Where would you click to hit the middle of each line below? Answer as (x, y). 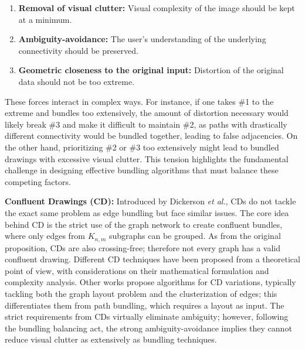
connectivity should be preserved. (78, 50)
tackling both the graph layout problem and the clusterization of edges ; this (141, 293)
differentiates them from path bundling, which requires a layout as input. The (145, 305)
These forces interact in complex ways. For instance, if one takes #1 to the (139, 101)
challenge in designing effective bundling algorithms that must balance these (142, 170)
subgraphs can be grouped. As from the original (195, 236)
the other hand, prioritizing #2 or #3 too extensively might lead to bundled (142, 147)
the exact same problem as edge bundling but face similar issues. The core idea (147, 212)
